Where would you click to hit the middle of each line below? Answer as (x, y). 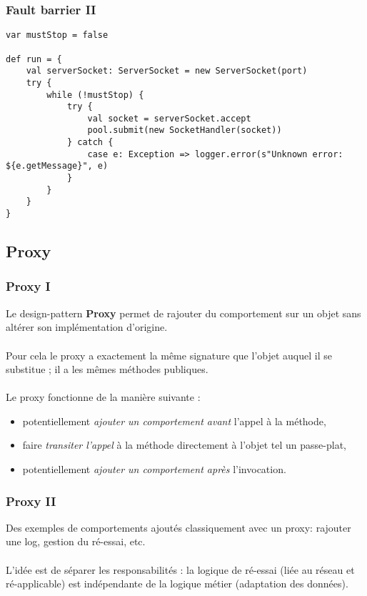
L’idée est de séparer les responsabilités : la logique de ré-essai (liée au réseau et (180, 569)
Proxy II (31, 501)
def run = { (34, 59)
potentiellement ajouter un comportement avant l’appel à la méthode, (174, 421)
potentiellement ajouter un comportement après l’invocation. (154, 469)
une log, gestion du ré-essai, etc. (76, 541)
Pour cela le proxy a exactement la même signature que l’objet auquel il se (169, 355)
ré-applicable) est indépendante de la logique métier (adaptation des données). (177, 583)
